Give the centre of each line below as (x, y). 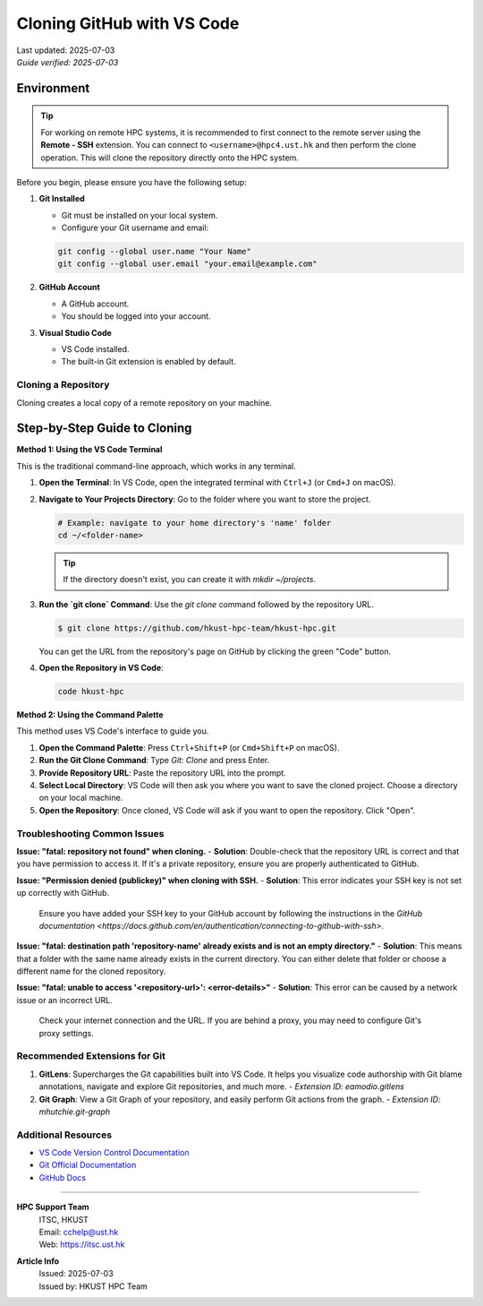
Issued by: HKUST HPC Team (93, 1286)
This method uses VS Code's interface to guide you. (113, 731)
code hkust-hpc (91, 692)
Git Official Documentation (88, 1165)
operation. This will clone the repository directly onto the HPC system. (170, 158)
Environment (53, 88)
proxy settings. (66, 1033)
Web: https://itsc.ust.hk (82, 1244)
